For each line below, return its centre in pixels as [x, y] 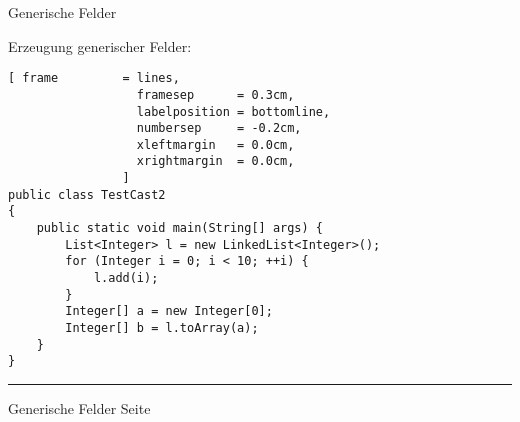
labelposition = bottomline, [233, 111]
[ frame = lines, [94, 78]
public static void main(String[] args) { [179, 228]
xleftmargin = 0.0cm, [215, 144]
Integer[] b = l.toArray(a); [162, 328]
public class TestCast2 [87, 194]
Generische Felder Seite [79, 408]
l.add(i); [126, 278]
